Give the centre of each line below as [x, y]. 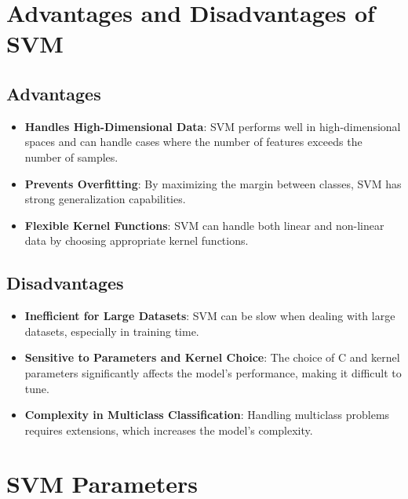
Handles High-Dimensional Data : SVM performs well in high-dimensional [213, 126]
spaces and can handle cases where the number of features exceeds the [193, 142]
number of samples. [71, 157]
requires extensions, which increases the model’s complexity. [169, 430]
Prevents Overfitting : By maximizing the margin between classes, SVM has [213, 183]
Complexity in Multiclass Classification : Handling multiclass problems [207, 415]
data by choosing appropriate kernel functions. [137, 240]
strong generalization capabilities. [105, 199]
